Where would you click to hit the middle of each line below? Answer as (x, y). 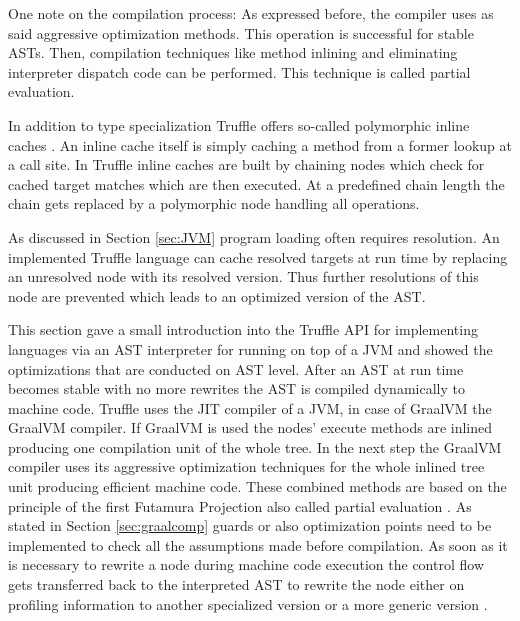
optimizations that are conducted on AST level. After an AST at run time (236, 368)
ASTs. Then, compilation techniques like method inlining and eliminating (233, 52)
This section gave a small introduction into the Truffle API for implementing (243, 329)
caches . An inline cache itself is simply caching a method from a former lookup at (260, 144)
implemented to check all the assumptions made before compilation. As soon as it (258, 544)
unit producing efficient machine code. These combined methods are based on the (257, 486)
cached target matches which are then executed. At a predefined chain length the (256, 183)
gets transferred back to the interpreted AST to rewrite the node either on (236, 584)
